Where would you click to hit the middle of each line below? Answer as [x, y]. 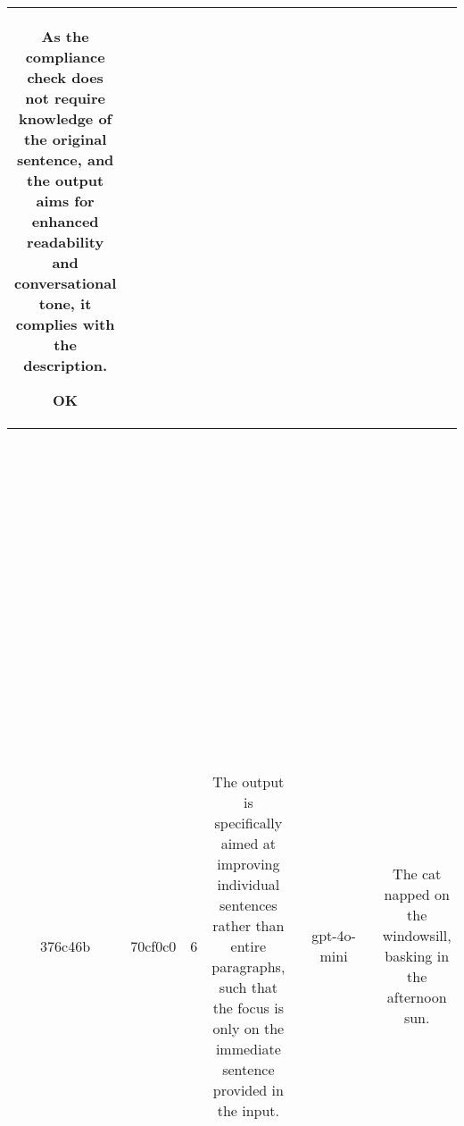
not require [65, 98]
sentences [249, 904]
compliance [65, 57]
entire [249, 945]
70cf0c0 [153, 945]
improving [249, 863]
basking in [417, 956]
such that [249, 987]
